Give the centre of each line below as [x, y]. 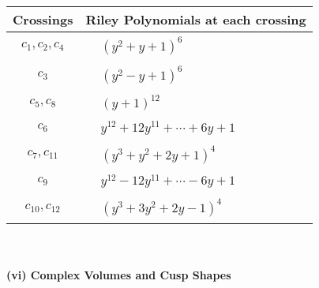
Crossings [43, 19]
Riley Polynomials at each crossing [196, 19]
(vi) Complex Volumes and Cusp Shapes [119, 274]
